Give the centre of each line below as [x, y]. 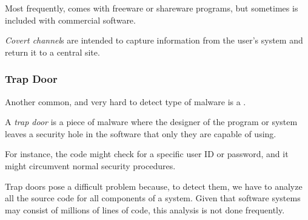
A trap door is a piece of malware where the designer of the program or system [151, 122]
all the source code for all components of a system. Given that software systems [153, 198]
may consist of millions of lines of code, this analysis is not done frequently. [145, 209]
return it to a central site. [52, 52]
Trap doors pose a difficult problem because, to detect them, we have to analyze [154, 186]
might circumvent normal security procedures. [90, 165]
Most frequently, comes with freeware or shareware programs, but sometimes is [152, 8]
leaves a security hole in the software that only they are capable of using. [141, 133]
